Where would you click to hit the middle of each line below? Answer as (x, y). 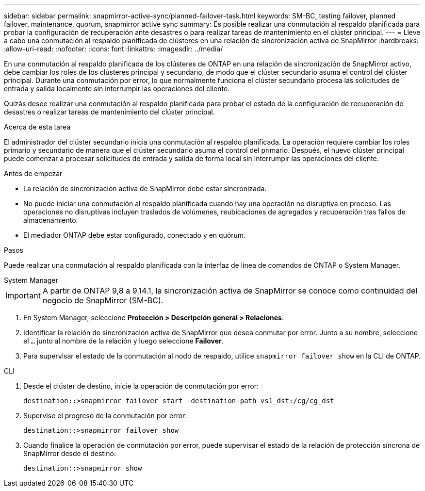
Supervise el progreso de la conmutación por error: (105, 416)
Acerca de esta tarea (37, 127)
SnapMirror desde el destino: (70, 453)
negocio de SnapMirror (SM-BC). (103, 300)
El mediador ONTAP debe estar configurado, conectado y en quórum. (135, 235)
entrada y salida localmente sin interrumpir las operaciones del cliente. (117, 89)
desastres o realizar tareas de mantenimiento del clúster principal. (109, 112)
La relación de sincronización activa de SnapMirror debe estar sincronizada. (145, 188)
